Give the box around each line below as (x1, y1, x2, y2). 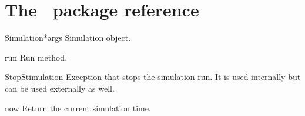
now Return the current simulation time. (5, 101, 151, 114)
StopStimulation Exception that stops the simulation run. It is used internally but (5, 71, 301, 83)
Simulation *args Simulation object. (5, 31, 131, 44)
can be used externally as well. (5, 82, 115, 94)
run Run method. (5, 51, 68, 63)
